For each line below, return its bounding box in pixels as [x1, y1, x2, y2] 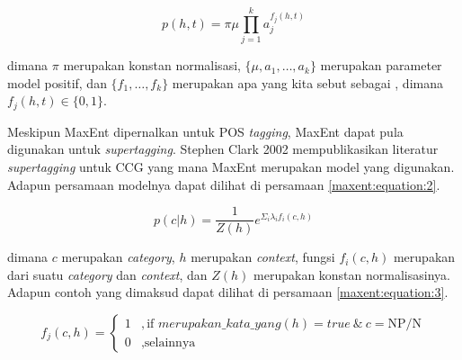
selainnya [144, 336, 196, 349]
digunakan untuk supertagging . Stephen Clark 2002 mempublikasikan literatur [7, 139, 439, 158]
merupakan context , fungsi [191, 247, 335, 266]
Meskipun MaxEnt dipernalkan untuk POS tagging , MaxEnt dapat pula [7, 121, 404, 140]
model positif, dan [7, 73, 107, 92]
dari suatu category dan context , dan [7, 265, 208, 283]
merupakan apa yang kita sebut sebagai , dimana [172, 73, 443, 92]
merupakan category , [61, 247, 175, 266]
